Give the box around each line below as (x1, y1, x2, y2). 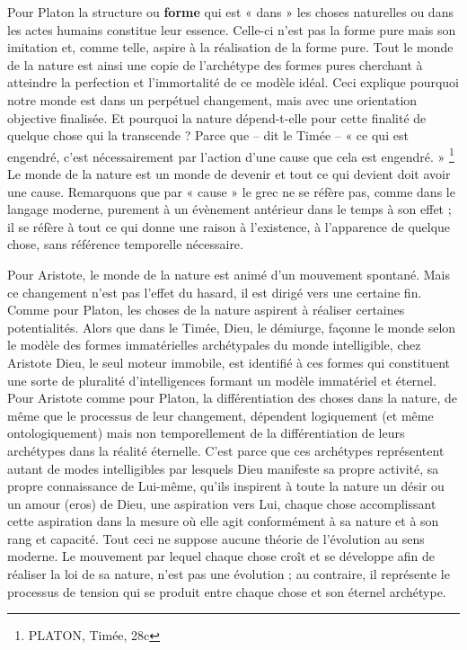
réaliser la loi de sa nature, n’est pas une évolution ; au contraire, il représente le (7, 565, 450, 583)
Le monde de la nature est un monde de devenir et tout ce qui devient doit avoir (7, 165, 451, 183)
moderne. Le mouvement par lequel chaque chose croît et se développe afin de (7, 547, 436, 565)
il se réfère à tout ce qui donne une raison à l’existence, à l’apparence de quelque (7, 217, 451, 236)
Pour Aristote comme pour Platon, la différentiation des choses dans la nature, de (7, 388, 458, 407)
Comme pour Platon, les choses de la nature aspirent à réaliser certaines (7, 300, 405, 319)
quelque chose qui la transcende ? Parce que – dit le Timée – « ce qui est (7, 126, 409, 145)
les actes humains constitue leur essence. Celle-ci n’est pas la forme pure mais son (7, 20, 456, 39)
